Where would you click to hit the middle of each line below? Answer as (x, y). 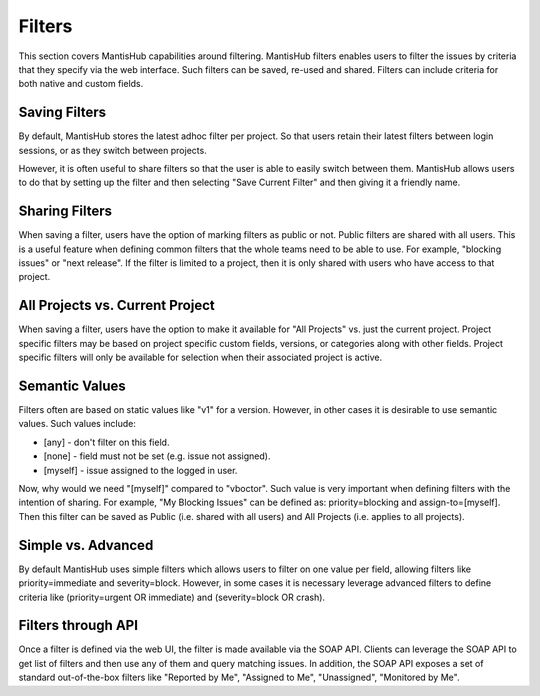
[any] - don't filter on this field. (106, 442)
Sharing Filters (65, 211)
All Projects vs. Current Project (116, 305)
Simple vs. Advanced (86, 545)
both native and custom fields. (81, 84)
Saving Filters (62, 112)
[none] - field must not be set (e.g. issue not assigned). (157, 456)
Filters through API (78, 625)
